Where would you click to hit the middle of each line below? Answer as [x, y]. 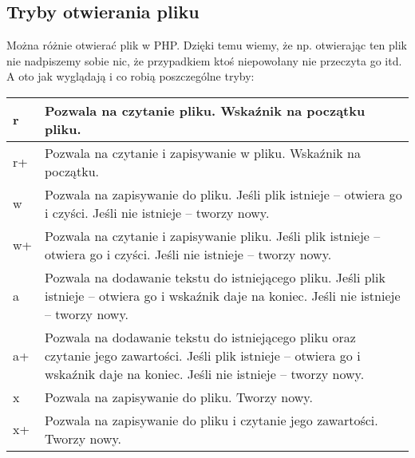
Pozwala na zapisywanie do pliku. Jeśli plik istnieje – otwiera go [223, 194]
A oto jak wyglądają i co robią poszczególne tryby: [130, 76]
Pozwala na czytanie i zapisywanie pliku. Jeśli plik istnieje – [213, 235]
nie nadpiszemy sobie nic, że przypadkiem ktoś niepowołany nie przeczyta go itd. [204, 60]
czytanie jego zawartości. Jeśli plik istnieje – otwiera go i [203, 355]
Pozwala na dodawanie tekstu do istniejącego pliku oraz [200, 337]
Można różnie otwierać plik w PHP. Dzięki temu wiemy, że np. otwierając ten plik [207, 45]
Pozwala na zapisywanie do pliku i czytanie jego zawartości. [211, 420]
